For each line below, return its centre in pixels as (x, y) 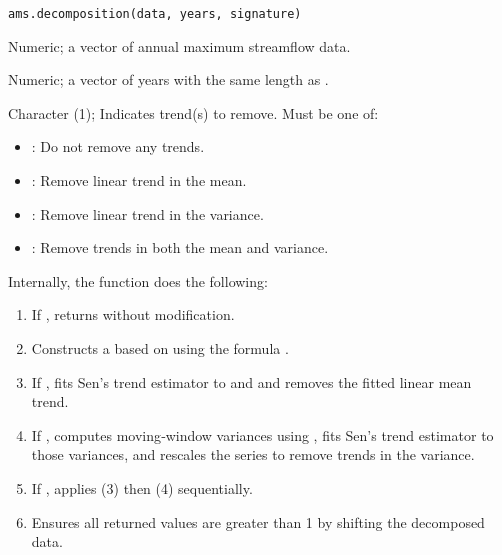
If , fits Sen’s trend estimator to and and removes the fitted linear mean (251, 381)
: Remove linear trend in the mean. (139, 180)
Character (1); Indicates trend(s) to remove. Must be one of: (193, 112)
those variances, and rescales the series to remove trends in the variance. (253, 454)
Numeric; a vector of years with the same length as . (168, 79)
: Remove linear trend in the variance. (147, 213)
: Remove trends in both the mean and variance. (180, 247)
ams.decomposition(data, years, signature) (155, 14)
